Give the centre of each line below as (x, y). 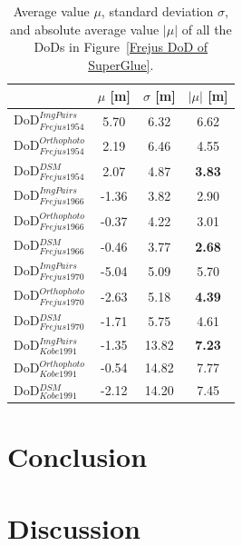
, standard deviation (157, 11)
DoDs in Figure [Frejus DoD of (121, 47)
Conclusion (77, 457)
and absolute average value (84, 29)
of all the (207, 29)
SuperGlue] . (121, 64)
